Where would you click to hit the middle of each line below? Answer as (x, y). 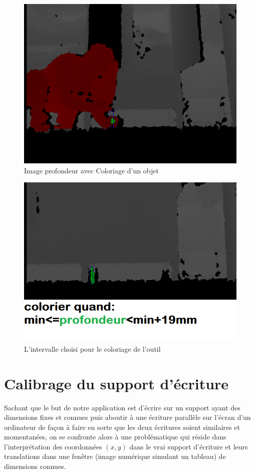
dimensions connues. (35, 466)
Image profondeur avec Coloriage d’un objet (91, 170)
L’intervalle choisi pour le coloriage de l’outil (92, 348)
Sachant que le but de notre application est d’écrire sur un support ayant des (122, 407)
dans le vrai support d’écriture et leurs (189, 446)
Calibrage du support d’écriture (116, 383)
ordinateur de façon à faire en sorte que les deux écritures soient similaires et (122, 427)
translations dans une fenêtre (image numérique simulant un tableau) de (115, 456)
